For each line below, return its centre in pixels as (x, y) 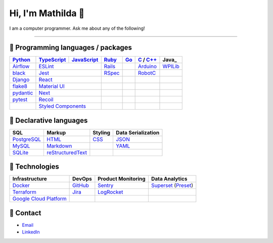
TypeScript (52, 60)
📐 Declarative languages (49, 120)
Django (21, 80)
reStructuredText (67, 153)
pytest (20, 100)
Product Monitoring (122, 179)
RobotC (147, 73)
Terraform (24, 192)
